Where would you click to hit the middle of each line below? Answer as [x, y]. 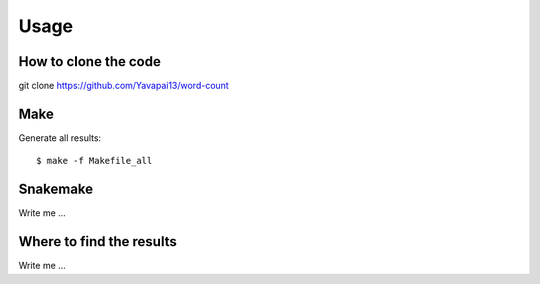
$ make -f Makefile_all [94, 161]
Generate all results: [60, 137]
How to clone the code [90, 61]
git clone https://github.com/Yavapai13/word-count [123, 86]
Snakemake [56, 189]
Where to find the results [97, 241]
